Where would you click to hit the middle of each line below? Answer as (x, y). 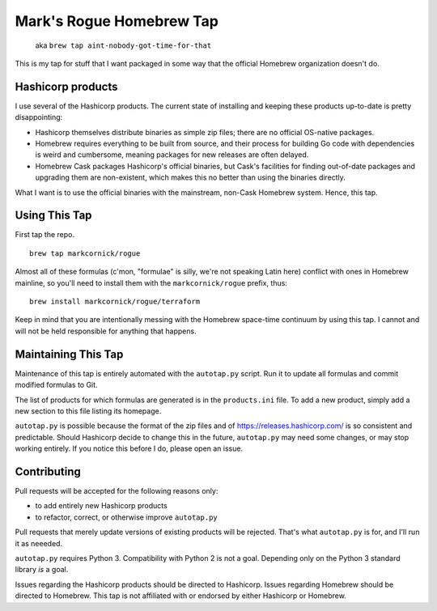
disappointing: (39, 117)
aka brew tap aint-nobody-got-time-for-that (123, 45)
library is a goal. (42, 570)
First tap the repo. (45, 235)
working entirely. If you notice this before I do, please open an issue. (129, 448)
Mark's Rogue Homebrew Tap (117, 21)
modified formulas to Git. (56, 385)
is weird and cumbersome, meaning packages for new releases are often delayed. (172, 155)
